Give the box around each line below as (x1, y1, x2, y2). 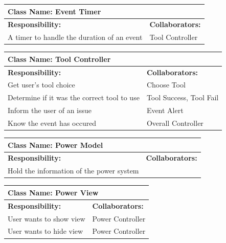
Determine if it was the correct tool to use (8, 92, 140, 103)
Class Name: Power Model (8, 139, 103, 150)
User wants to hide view (8, 226, 83, 236)
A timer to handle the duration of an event (8, 32, 143, 42)
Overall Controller (146, 118, 204, 128)
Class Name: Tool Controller (8, 53, 111, 64)
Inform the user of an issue (8, 105, 92, 116)
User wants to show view (8, 213, 85, 224)
